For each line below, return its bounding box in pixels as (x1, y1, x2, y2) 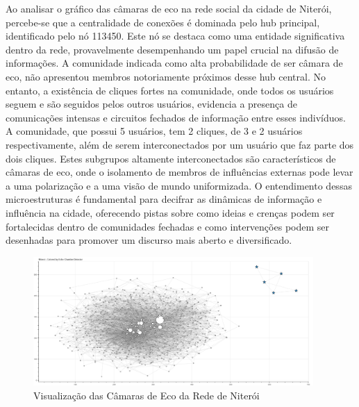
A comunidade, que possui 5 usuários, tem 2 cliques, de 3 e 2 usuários (6, 124, 303, 138)
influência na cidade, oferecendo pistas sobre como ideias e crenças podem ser (6, 205, 335, 219)
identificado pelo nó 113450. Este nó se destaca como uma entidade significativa (6, 28, 345, 43)
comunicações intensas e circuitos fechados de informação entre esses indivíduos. (6, 110, 346, 124)
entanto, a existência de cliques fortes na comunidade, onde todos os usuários (6, 83, 334, 97)
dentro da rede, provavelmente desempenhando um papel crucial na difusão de (6, 42, 339, 56)
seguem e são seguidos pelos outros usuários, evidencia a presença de (6, 97, 297, 111)
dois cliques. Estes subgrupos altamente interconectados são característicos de (6, 151, 336, 165)
